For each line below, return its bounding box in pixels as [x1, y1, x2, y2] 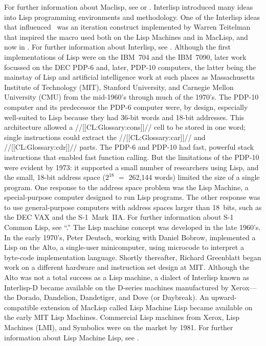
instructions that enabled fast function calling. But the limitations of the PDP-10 [4, 151, 259, 162]
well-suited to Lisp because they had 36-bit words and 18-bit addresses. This [4, 111, 245, 122]
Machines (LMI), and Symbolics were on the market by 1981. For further [4, 322, 233, 332]
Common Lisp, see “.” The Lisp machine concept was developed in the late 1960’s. [4, 222, 261, 233]
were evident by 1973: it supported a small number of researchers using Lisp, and [4, 162, 259, 172]
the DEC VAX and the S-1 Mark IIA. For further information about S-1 [4, 212, 234, 222]
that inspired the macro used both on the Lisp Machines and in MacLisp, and [4, 31, 248, 42]
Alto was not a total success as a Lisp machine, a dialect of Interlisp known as [4, 272, 250, 283]
